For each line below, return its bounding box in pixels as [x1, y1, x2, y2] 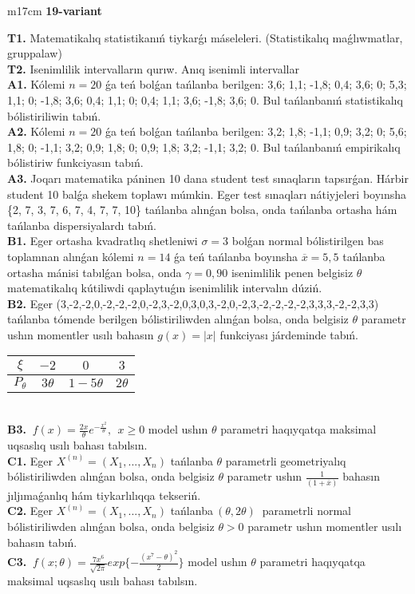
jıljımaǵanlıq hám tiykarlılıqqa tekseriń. [7, 486, 201, 503]
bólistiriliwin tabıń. [7, 107, 101, 124]
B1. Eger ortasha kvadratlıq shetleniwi [7, 232, 198, 249]
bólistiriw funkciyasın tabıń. [7, 154, 144, 171]
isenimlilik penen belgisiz [231, 263, 354, 280]
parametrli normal [262, 502, 352, 519]
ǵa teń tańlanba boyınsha [174, 247, 298, 264]
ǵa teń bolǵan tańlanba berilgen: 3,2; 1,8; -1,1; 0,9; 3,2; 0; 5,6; [105, 123, 407, 140]
